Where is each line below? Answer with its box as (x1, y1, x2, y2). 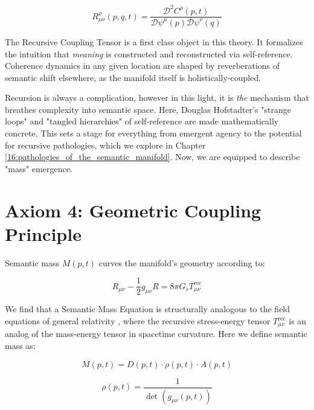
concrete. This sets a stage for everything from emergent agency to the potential (5, 127, 302, 139)
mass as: (5, 339, 36, 352)
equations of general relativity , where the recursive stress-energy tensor (5, 315, 271, 327)
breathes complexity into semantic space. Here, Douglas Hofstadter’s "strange (5, 103, 291, 115)
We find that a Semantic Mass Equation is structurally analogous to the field (5, 303, 290, 315)
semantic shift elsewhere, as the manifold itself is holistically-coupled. (5, 71, 261, 83)
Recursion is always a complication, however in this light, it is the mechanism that (5, 91, 309, 104)
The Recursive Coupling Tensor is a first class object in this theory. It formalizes (5, 35, 303, 48)
